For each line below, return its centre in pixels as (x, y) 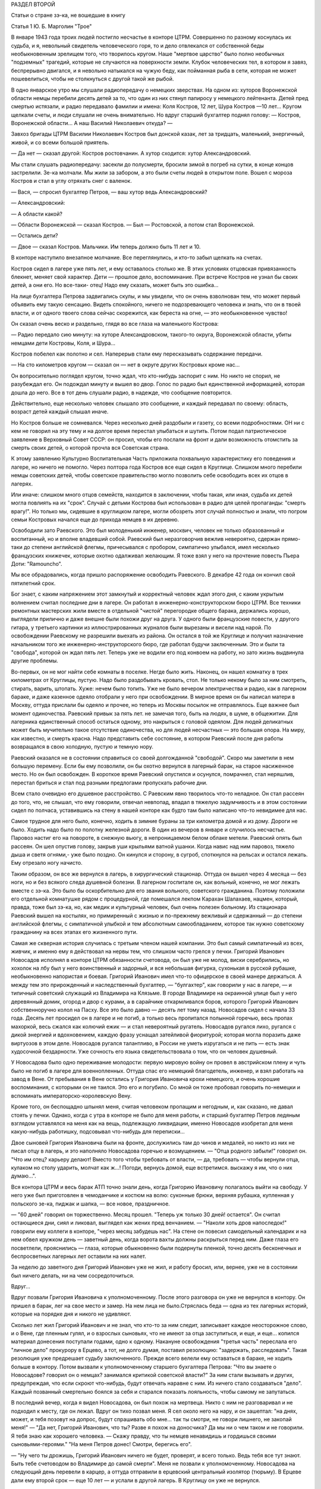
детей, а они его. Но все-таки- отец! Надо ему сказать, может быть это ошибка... (115, 285)
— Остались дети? (34, 236)
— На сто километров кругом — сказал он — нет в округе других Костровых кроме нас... (125, 365)
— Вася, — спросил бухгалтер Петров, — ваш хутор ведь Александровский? (109, 192)
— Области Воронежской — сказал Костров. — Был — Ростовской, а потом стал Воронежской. (133, 225)
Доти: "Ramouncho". (37, 564)
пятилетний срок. (33, 583)
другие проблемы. (35, 661)
